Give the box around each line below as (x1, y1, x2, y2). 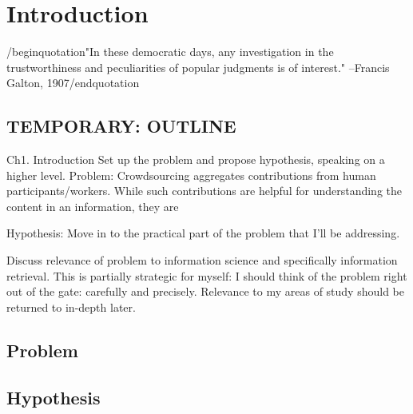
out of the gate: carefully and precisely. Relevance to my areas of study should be (6, 283, 404, 300)
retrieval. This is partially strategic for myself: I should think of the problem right (6, 267, 407, 284)
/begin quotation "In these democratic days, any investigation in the (6, 43, 334, 60)
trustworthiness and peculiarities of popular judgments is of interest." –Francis (6, 58, 390, 75)
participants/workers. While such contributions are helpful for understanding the (6, 182, 403, 199)
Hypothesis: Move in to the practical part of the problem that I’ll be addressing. (6, 225, 400, 241)
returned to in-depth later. (6, 298, 136, 315)
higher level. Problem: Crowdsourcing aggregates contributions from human (6, 166, 376, 183)
